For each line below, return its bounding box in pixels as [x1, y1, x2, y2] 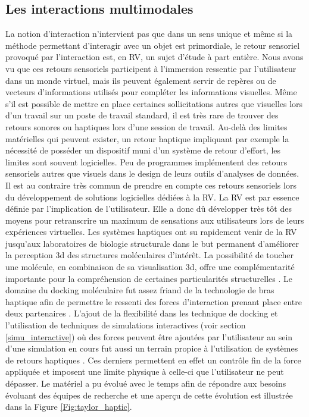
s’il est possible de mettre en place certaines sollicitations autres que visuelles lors [5, 97, 303, 109]
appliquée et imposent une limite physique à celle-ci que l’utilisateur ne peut [5, 365, 284, 378]
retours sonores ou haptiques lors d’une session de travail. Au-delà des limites [5, 120, 288, 133]
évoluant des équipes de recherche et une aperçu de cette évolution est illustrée [5, 388, 293, 401]
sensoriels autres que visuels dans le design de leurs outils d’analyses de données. [5, 167, 299, 180]
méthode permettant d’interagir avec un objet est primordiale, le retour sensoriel [5, 39, 300, 51]
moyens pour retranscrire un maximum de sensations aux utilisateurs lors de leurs [5, 214, 304, 226]
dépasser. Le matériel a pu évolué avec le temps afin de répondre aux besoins [5, 377, 286, 390]
